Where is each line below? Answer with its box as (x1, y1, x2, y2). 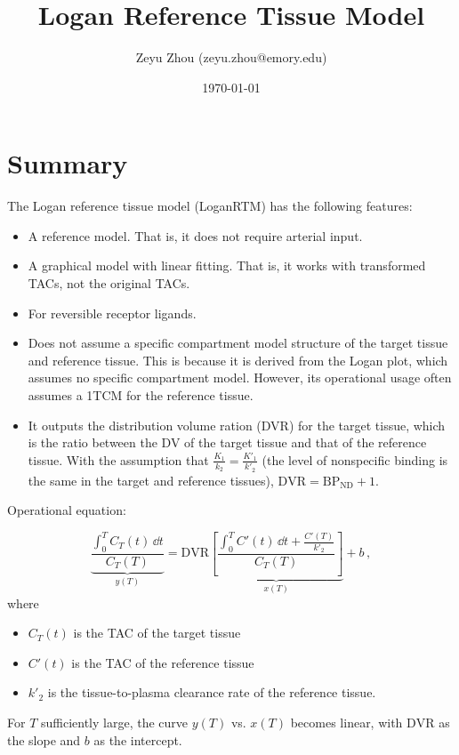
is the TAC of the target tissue (73, 623, 241, 642)
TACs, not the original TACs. (28, 274, 190, 293)
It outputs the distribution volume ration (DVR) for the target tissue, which (28, 415, 446, 434)
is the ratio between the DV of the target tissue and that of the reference (28, 433, 427, 452)
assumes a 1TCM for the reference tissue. (28, 386, 254, 404)
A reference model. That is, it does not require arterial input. (28, 226, 363, 245)
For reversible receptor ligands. (28, 303, 197, 322)
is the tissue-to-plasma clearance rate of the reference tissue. (47, 683, 376, 702)
